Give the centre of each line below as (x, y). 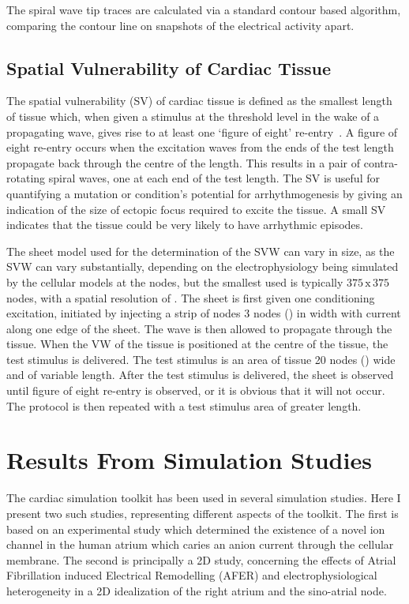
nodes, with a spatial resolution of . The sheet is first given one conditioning (191, 297)
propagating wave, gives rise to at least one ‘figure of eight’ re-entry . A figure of (202, 131)
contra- (381, 162)
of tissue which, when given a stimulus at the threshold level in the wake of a (193, 116)
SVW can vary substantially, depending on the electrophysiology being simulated (203, 266)
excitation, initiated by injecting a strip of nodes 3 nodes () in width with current (204, 313)
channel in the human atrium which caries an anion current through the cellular (200, 544)
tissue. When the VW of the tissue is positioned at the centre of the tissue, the (197, 344)
